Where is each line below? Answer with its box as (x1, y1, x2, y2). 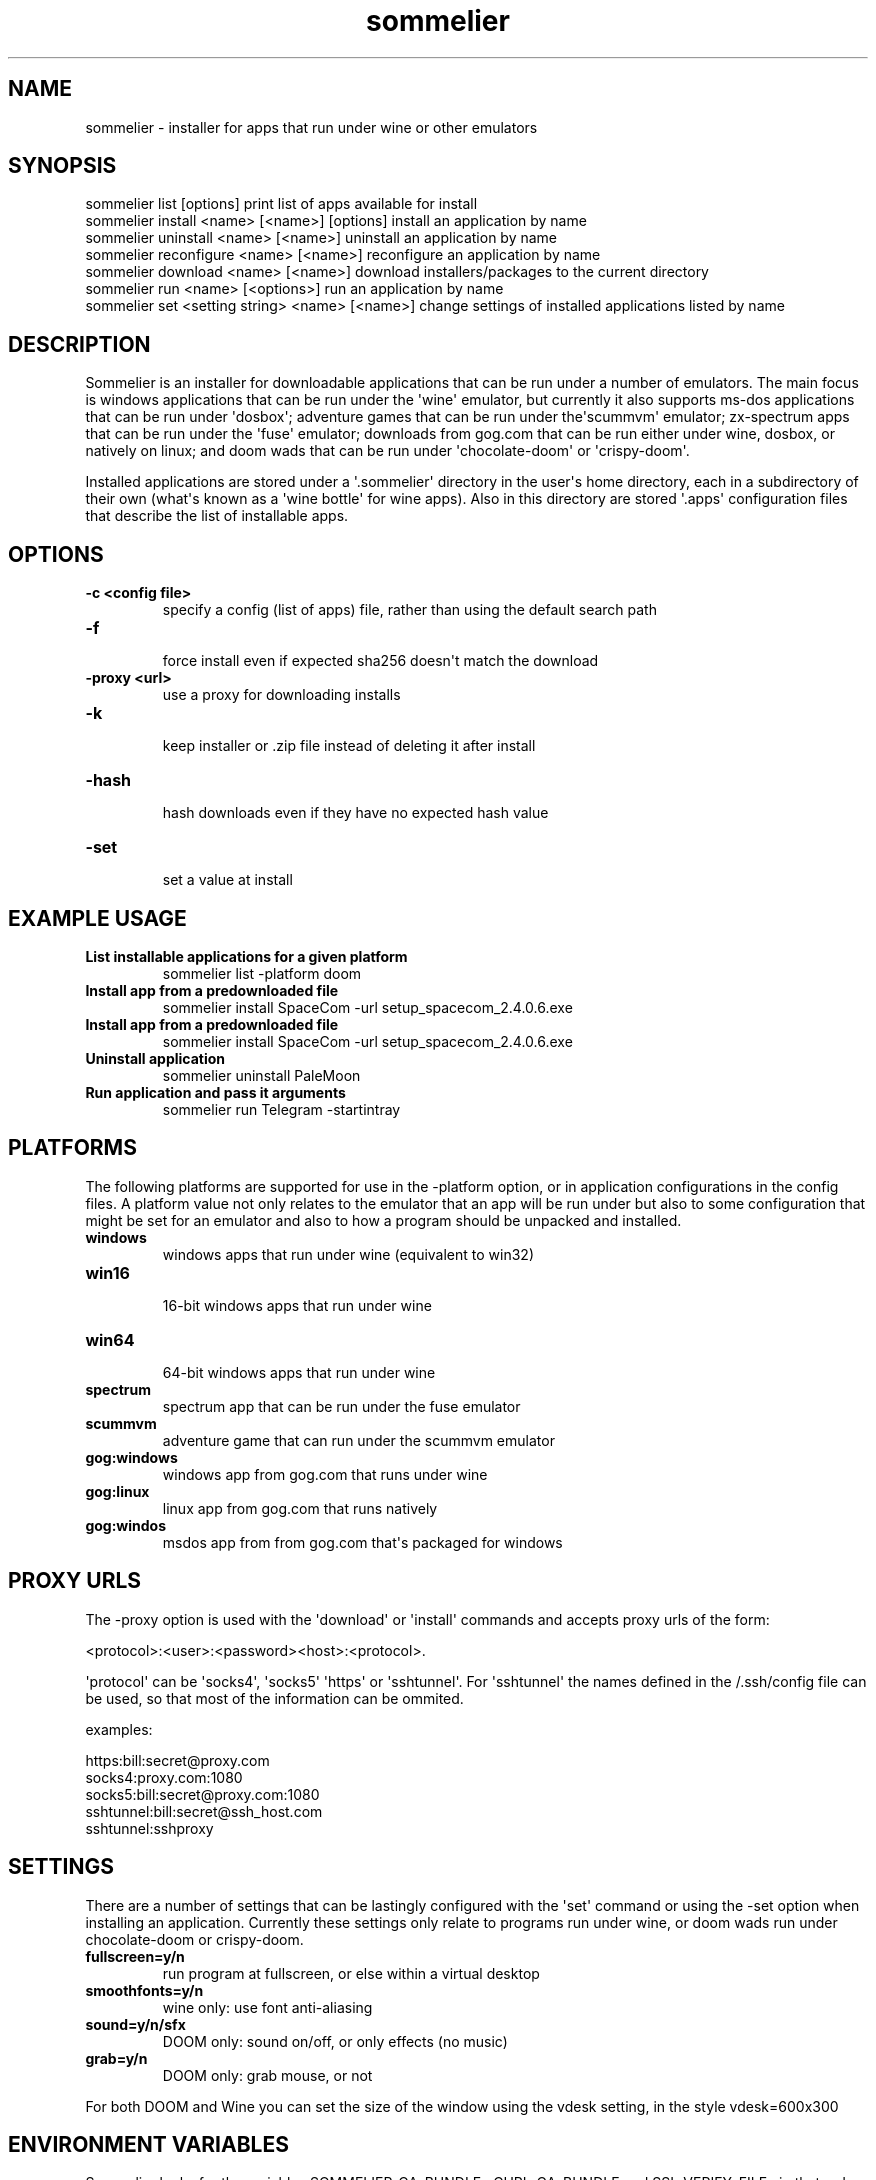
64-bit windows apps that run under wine (162, 1363, 436, 1381)
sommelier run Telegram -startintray (162, 1100, 401, 1118)
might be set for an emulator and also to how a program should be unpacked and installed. (85, 1211, 682, 1229)
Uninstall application (85, 1049, 226, 1067)
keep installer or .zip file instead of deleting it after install (162, 737, 536, 755)
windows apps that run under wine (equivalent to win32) (162, 1245, 534, 1263)
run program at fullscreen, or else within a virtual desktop (162, 1964, 540, 1982)
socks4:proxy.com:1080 (85, 1768, 243, 1786)
